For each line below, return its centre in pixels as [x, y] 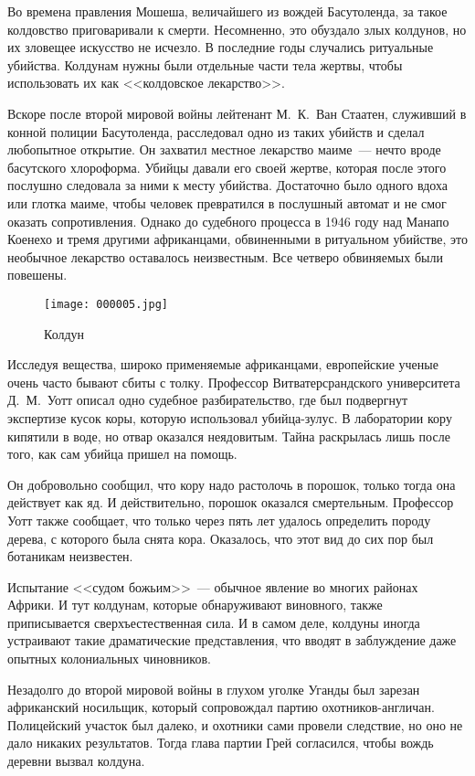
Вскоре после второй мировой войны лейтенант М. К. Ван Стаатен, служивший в [237, 113]
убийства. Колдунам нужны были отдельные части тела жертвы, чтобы [205, 64]
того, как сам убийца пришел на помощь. [122, 454]
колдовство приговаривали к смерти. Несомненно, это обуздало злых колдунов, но [237, 29]
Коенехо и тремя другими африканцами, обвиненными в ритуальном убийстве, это [237, 239]
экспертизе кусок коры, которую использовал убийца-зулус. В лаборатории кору [230, 417]
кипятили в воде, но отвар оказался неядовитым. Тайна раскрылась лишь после [229, 436]
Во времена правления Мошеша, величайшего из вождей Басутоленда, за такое [227, 11]
